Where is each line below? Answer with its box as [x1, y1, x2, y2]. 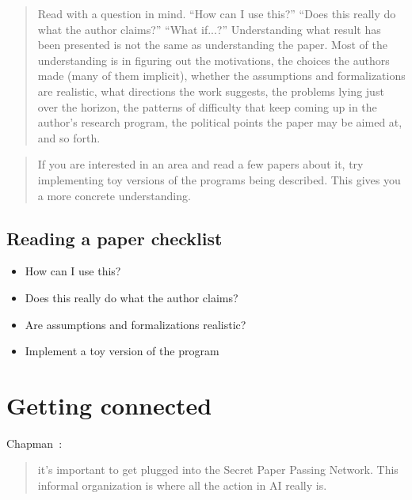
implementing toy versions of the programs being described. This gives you [37, 171, 401, 187]
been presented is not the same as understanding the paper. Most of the [37, 36, 387, 53]
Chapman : [6, 434, 63, 451]
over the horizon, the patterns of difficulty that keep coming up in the [37, 98, 377, 115]
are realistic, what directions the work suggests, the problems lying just [37, 82, 384, 99]
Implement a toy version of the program [25, 343, 219, 359]
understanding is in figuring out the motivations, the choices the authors [37, 51, 390, 68]
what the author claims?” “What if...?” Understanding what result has [37, 21, 381, 37]
